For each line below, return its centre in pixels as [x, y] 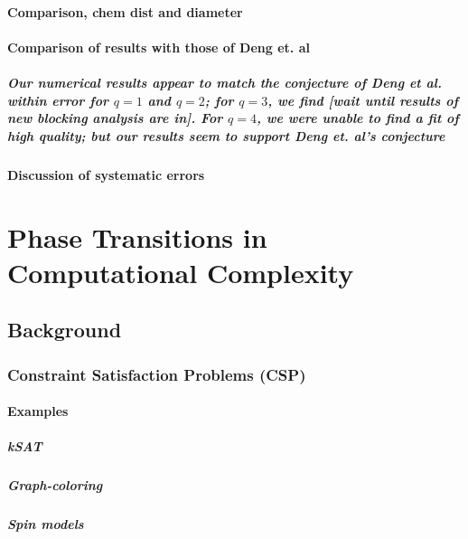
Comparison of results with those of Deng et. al [159, 47]
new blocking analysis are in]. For [115, 118]
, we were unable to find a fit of [357, 118]
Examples [38, 411]
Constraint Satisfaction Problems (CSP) [157, 374]
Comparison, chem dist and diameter [125, 11]
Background [65, 330]
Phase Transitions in [137, 236]
